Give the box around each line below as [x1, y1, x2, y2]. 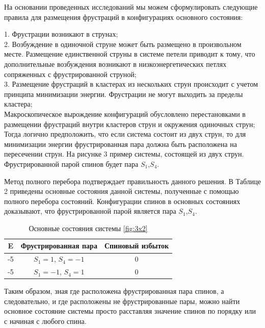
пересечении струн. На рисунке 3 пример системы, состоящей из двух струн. [4, 148, 244, 159]
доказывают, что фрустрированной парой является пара [4, 206, 176, 216]
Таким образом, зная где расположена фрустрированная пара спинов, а [4, 286, 224, 296]
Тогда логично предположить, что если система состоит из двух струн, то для [4, 129, 246, 139]
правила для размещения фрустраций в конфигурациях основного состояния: [4, 11, 243, 22]
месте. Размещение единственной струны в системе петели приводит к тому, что [4, 48, 255, 59]
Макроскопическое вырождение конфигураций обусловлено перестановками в [4, 108, 246, 119]
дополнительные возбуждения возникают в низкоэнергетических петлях [4, 58, 227, 69]
